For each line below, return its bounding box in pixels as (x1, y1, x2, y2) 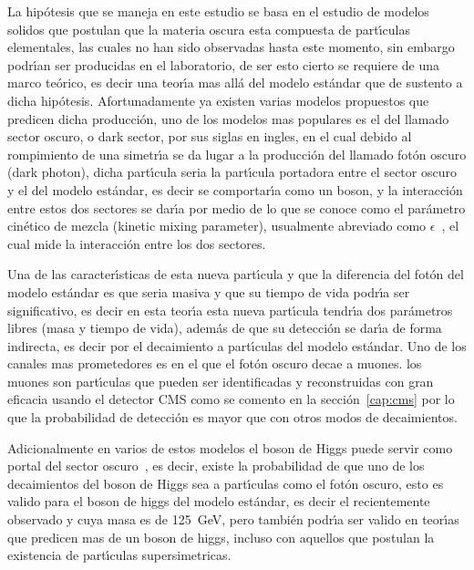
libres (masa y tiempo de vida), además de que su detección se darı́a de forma (7, 318, 442, 337)
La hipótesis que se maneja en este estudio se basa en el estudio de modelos (7, 2, 429, 20)
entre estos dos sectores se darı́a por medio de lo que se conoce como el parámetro (7, 198, 466, 217)
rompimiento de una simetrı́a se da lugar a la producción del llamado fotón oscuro (7, 144, 467, 163)
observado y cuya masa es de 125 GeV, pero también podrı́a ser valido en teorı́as (7, 510, 459, 529)
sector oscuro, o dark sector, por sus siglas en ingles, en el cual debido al (7, 127, 412, 146)
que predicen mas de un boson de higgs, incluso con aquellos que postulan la (7, 527, 435, 546)
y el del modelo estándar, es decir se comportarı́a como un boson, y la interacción (7, 180, 463, 199)
